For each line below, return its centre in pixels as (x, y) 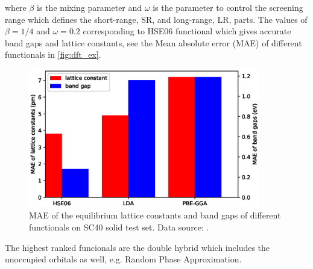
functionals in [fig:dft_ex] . (53, 54)
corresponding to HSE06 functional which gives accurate (187, 31)
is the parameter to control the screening (228, 7)
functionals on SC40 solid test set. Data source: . (119, 227)
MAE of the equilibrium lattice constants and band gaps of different (155, 215)
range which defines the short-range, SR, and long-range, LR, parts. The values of (156, 19)
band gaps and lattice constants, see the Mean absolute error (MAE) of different (153, 42)
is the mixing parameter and (90, 7)
